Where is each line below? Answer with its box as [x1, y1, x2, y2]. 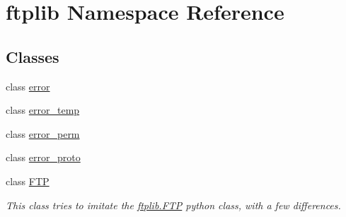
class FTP [6, 173, 50, 188]
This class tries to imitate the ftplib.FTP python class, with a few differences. [6, 197, 341, 212]
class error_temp [6, 102, 80, 117]
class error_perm [6, 126, 80, 141]
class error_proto [6, 150, 81, 165]
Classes [6, 45, 59, 67]
